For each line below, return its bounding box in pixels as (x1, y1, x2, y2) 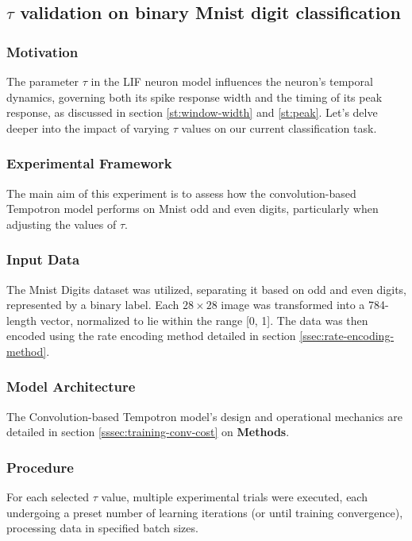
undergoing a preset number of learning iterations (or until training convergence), (6, 504, 403, 520)
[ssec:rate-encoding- (299, 327, 395, 344)
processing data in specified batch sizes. (6, 520, 198, 536)
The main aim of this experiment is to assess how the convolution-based (6, 184, 356, 201)
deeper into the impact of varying (6, 119, 170, 136)
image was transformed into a (221, 296, 365, 313)
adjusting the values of (6, 215, 117, 232)
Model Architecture (6, 377, 136, 396)
